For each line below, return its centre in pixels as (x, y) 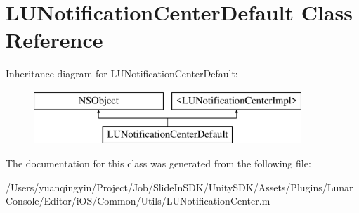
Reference (54, 40)
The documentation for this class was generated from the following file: (158, 163)
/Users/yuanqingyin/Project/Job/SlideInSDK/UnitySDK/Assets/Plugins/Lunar (179, 187)
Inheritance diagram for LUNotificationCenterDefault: (122, 73)
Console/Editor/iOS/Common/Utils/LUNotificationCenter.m (138, 201)
